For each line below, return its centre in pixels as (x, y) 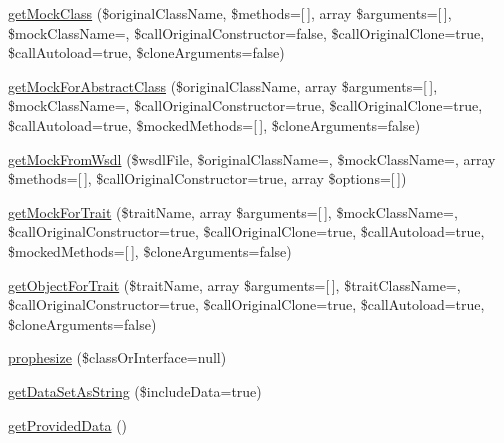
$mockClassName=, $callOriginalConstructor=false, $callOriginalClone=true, (246, 32)
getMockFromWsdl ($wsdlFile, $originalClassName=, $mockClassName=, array (252, 158)
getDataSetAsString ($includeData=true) (135, 390)
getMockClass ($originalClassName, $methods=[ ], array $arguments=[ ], (230, 13)
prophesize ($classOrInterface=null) (117, 357)
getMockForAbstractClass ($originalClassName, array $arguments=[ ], (223, 85)
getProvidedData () (68, 424)
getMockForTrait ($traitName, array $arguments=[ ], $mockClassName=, (233, 211)
